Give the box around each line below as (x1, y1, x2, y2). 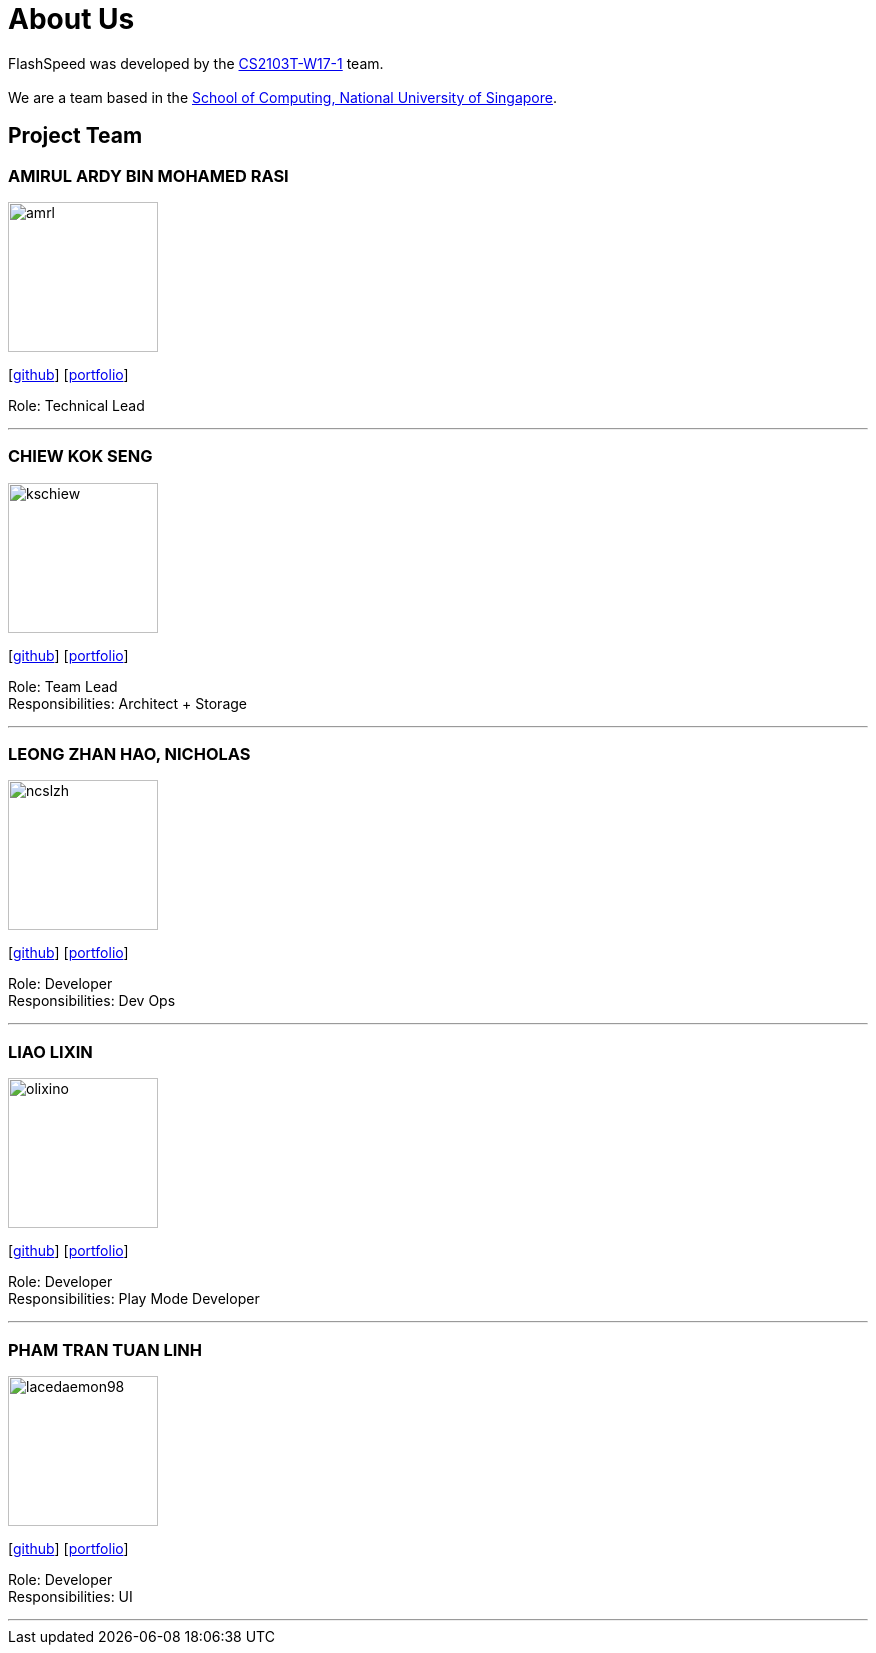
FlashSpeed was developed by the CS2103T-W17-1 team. (8, 54, 384, 72)
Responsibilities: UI (8, 1587, 133, 1605)
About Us (8, 2, 135, 36)
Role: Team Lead (8, 677, 118, 695)
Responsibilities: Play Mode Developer (8, 1290, 260, 1308)
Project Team (8, 123, 143, 149)
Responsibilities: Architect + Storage (8, 694, 247, 712)
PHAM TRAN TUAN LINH (8, 1339, 203, 1360)
